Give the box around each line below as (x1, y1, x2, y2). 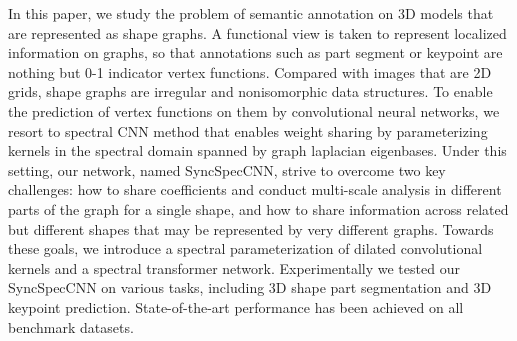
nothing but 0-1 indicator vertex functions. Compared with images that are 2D (8, 61, 492, 82)
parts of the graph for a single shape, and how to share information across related (8, 198, 509, 219)
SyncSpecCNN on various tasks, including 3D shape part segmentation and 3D (8, 277, 492, 298)
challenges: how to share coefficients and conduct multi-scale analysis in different (8, 179, 502, 200)
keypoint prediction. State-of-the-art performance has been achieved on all (8, 296, 464, 317)
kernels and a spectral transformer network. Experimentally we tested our (8, 257, 460, 278)
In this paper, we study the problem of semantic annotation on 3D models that (8, 3, 494, 23)
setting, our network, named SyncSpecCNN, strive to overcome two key (8, 159, 446, 180)
